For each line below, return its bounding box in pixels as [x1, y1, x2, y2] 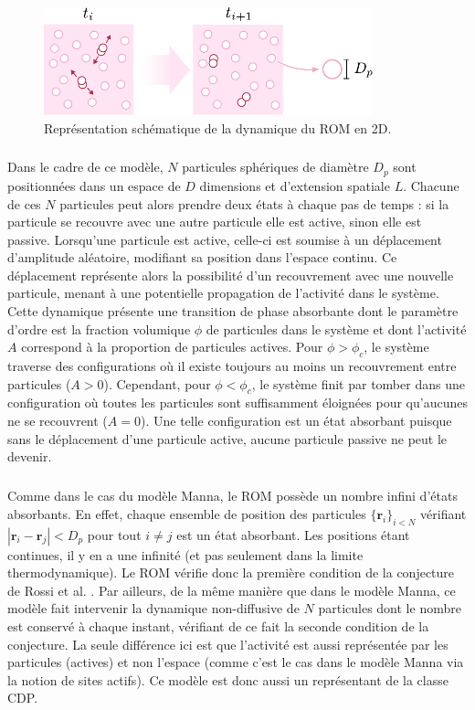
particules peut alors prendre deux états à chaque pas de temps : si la [59, 194, 449, 213]
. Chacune [403, 175, 459, 195]
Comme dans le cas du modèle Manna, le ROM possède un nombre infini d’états [7, 486, 458, 505]
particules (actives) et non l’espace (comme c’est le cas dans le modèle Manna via [7, 652, 464, 672]
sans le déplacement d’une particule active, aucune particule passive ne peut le [7, 429, 448, 448]
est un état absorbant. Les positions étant [176, 525, 410, 544]
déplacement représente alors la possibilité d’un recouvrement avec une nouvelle [7, 265, 454, 284]
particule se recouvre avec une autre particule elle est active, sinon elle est [7, 212, 422, 231]
